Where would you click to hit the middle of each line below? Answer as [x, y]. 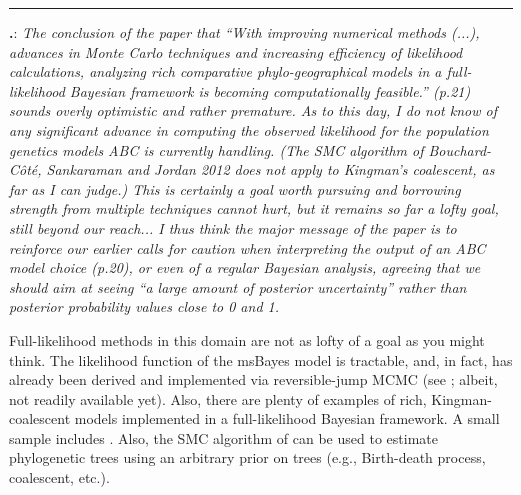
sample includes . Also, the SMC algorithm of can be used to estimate [223, 437]
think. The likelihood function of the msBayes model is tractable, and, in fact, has [261, 359]
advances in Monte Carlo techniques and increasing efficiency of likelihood [236, 51]
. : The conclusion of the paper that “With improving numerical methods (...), [244, 32]
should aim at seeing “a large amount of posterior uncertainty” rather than [238, 286]
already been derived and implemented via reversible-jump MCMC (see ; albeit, [253, 379]
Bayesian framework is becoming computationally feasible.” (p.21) [270, 90]
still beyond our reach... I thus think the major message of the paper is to [233, 227]
